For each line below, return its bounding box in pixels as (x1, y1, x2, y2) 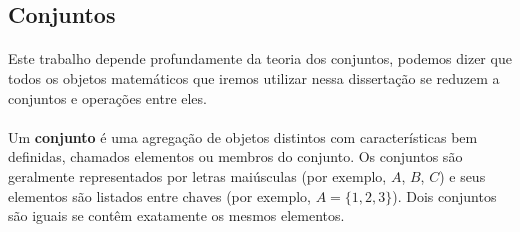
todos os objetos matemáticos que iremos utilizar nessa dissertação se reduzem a (8, 67, 500, 88)
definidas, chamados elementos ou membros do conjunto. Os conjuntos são (8, 146, 463, 167)
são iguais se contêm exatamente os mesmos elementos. (8, 205, 345, 226)
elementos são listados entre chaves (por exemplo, (8, 185, 311, 206)
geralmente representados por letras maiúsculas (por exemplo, (8, 165, 387, 186)
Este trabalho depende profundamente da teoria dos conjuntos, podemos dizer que (8, 48, 512, 69)
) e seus (439, 165, 486, 186)
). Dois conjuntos (392, 185, 497, 206)
